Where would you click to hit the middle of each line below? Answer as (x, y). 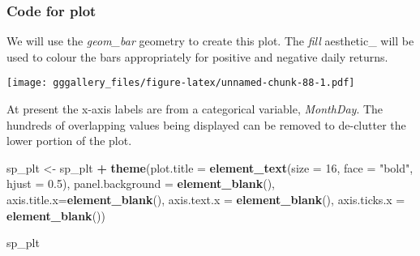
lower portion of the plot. (69, 141)
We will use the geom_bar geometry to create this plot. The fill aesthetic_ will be (210, 41)
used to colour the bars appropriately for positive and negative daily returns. (197, 56)
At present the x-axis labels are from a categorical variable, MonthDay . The (195, 109)
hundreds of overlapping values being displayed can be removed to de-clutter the (206, 124)
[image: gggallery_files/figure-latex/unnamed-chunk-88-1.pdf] (181, 83)
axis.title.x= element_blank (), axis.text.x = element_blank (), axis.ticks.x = (206, 200)
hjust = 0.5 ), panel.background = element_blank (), (141, 183)
